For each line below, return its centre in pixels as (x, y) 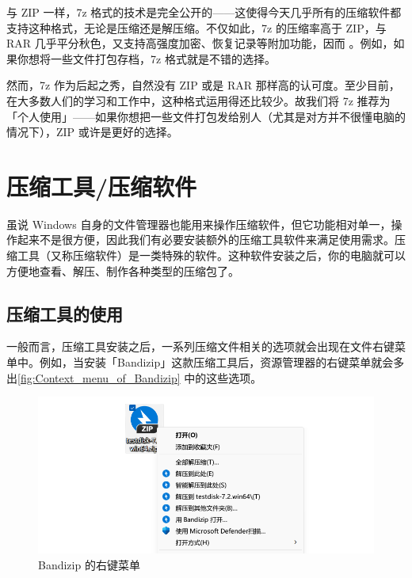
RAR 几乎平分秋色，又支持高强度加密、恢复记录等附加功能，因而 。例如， (200, 43)
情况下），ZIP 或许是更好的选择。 (92, 132)
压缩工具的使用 (65, 313)
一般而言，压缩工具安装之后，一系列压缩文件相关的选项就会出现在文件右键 (200, 346)
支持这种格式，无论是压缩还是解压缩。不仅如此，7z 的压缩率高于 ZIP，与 (196, 27)
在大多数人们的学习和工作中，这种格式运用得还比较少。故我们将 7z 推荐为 (198, 100)
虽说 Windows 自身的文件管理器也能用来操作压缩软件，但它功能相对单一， (199, 224)
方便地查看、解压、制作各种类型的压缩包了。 (123, 270)
